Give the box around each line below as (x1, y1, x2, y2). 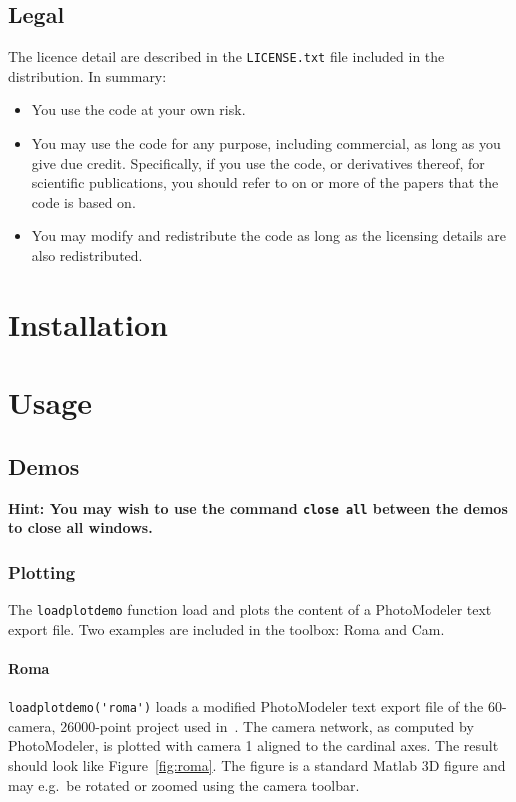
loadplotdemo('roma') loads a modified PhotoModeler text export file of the (8, 696, 484, 717)
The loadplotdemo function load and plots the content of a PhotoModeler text (8, 599, 492, 620)
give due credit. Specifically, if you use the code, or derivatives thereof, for (31, 152, 485, 173)
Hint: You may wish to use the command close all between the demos (8, 497, 508, 518)
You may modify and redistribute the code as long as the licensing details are (31, 225, 506, 246)
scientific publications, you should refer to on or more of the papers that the (31, 172, 499, 193)
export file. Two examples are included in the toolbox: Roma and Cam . (8, 618, 445, 639)
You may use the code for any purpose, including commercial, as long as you (31, 133, 501, 154)
